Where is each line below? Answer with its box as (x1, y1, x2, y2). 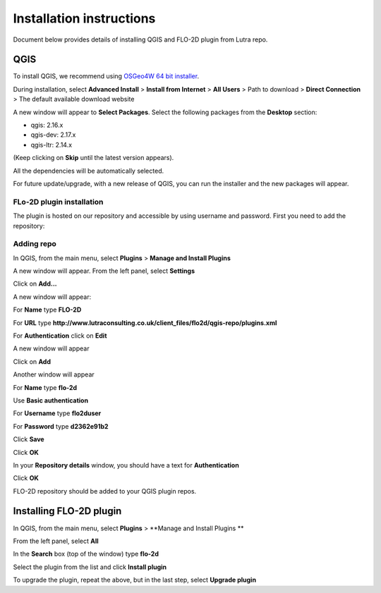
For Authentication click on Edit (13, 331, 107, 340)
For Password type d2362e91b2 (13, 422, 109, 430)
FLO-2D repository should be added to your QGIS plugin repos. (13, 487, 197, 495)
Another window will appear (13, 370, 95, 379)
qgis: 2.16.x (30, 121, 64, 130)
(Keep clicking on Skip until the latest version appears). (13, 154, 174, 162)
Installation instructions (13, 11, 156, 26)
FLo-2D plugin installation (13, 197, 104, 207)
